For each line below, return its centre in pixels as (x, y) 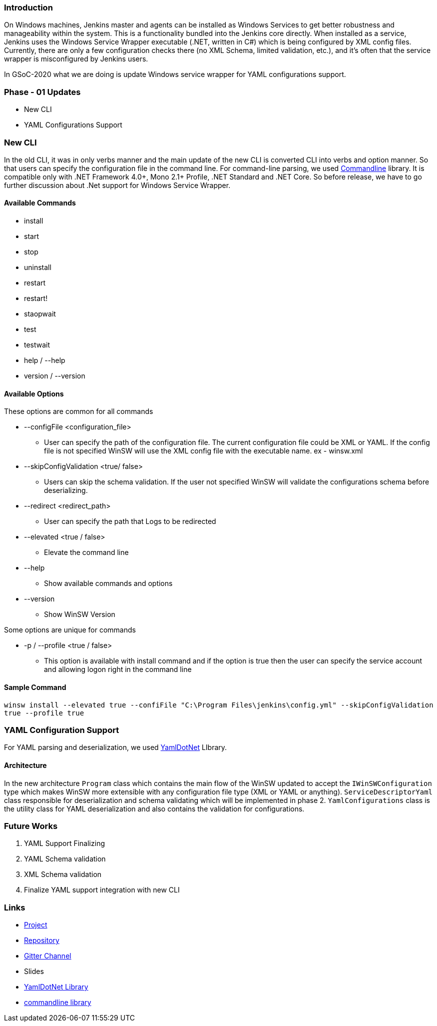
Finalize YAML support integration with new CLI (102, 890)
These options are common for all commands (79, 411)
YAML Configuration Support (62, 730)
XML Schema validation (63, 874)
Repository (42, 940)
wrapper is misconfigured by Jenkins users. (76, 59)
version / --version (55, 376)
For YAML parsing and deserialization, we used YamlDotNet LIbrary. (116, 747)
